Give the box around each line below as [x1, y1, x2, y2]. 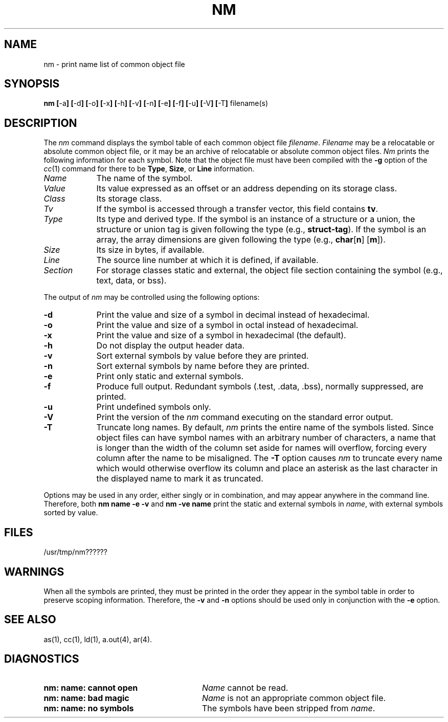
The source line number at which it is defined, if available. [96, 255, 319, 266]
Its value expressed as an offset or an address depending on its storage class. [96, 183, 397, 194]
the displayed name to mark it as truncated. [96, 473, 263, 484]
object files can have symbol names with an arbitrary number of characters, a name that [96, 432, 436, 443]
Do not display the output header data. [96, 340, 245, 351]
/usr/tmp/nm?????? [43, 548, 107, 557]
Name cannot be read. [201, 682, 288, 693]
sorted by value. [43, 508, 98, 517]
